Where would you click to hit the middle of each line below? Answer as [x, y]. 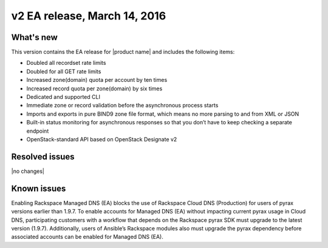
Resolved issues [43, 157]
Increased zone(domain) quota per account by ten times [97, 80]
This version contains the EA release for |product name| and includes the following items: [123, 52]
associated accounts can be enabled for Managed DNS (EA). [87, 237]
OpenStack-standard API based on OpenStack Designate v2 [102, 139]
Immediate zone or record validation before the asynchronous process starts [122, 106]
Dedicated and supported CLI [63, 97]
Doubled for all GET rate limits [64, 71]
